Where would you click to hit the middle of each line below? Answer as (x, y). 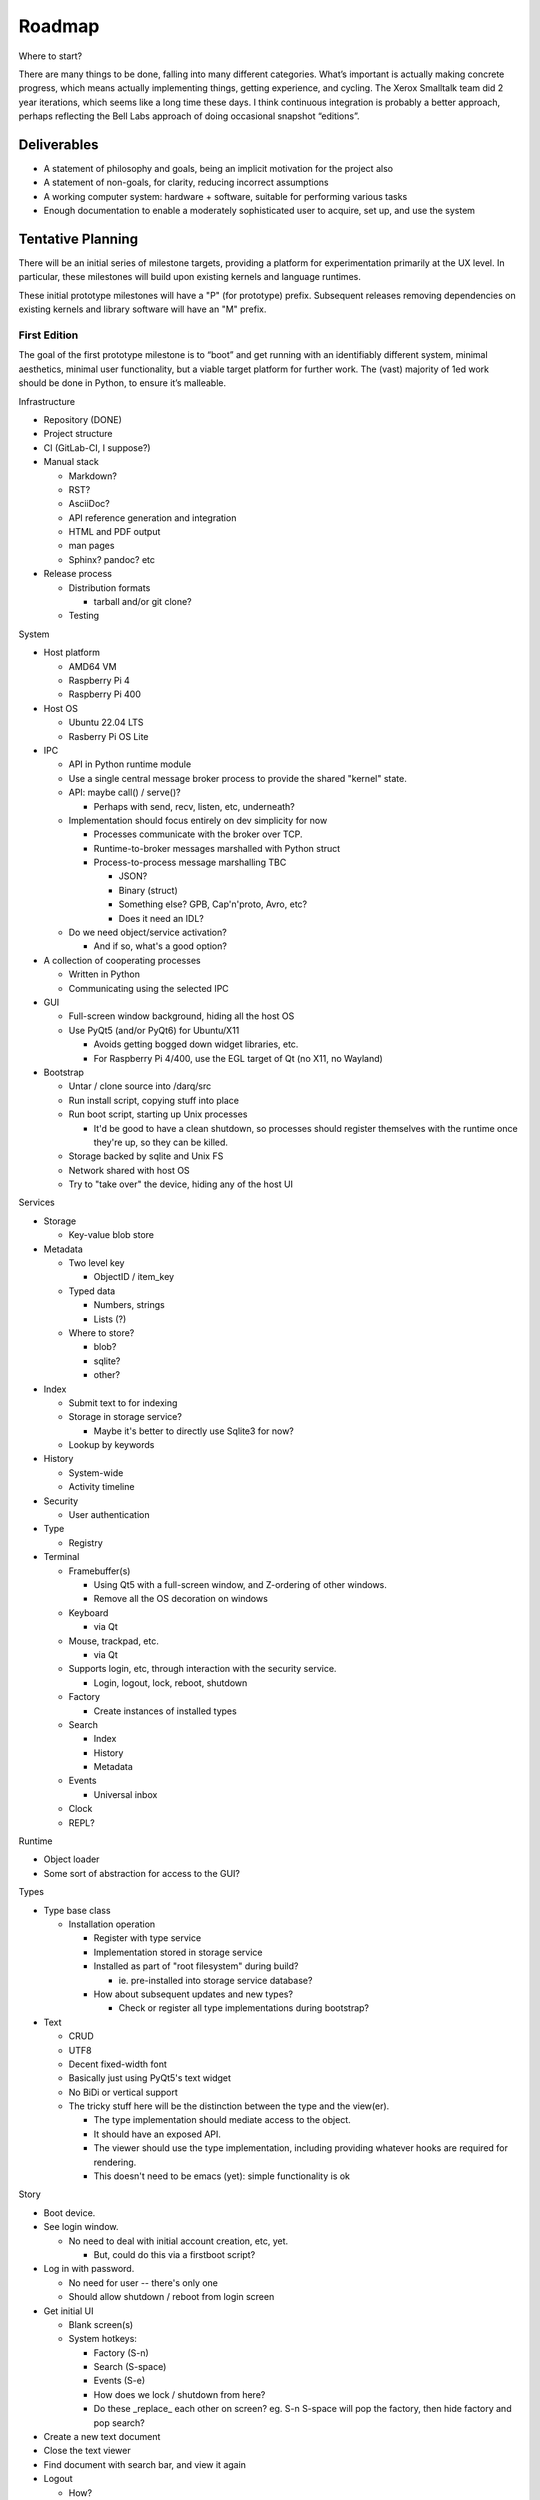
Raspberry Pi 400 (105, 694)
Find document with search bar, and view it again (145, 2464)
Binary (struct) (148, 890)
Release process (77, 574)
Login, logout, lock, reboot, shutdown (170, 1682)
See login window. (81, 2227)
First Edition (48, 335)
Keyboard (88, 1612)
